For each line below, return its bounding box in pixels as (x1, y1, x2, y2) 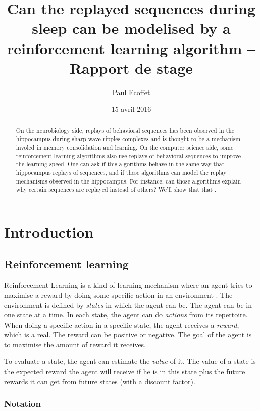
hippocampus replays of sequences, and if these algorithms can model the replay (16, 168, 227, 176)
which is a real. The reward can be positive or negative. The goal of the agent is (4, 329, 252, 340)
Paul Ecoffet (112, 86, 150, 97)
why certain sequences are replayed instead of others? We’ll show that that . (16, 185, 217, 194)
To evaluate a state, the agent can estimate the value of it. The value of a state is (4, 356, 256, 367)
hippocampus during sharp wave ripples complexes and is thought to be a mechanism (16, 134, 241, 143)
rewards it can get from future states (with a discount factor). (4, 376, 195, 386)
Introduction (4, 221, 94, 242)
